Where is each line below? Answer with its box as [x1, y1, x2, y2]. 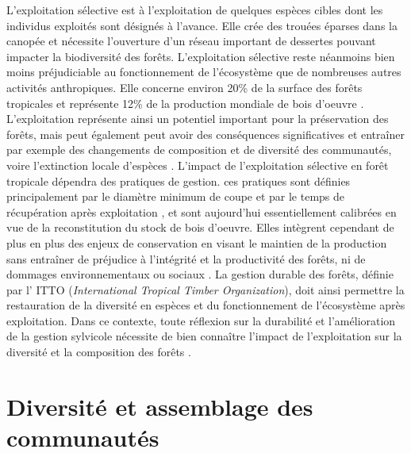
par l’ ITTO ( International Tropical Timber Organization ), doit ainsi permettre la [6, 281, 405, 298]
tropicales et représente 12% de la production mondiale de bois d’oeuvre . [6, 94, 364, 111]
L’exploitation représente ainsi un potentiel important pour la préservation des [6, 110, 389, 127]
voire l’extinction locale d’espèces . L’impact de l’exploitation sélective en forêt [6, 156, 389, 173]
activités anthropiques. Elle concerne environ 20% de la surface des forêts [6, 79, 363, 95]
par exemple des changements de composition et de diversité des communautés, [6, 141, 392, 158]
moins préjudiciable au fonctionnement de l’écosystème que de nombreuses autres [6, 63, 401, 80]
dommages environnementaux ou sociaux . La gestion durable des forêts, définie [6, 266, 394, 282]
